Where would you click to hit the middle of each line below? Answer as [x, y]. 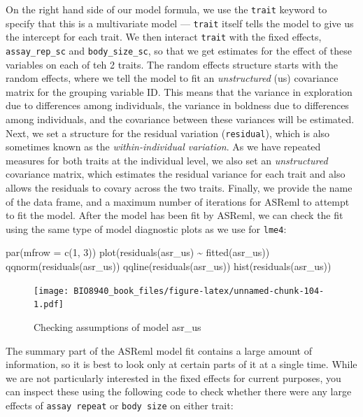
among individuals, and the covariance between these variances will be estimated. [180, 119]
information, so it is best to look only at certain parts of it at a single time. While [181, 364]
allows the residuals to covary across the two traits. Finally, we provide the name [179, 188]
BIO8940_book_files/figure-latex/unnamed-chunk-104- [199, 291]
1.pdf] [49, 305]
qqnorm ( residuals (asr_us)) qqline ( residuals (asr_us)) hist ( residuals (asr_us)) [169, 266]
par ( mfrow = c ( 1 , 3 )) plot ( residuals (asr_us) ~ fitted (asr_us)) [138, 252]
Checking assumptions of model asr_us [118, 326]
